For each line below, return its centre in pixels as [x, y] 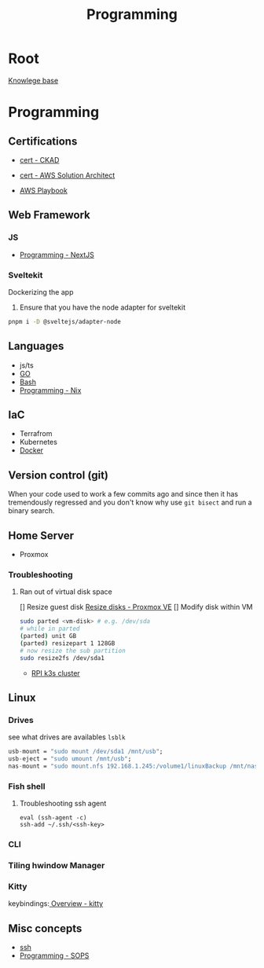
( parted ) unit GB [48, 636]
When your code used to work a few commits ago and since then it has [123, 494]
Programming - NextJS [57, 255]
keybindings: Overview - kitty [56, 904]
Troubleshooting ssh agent [63, 804]
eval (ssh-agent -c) [53, 818]
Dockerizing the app [41, 291]
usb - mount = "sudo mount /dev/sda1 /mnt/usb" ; [86, 752]
